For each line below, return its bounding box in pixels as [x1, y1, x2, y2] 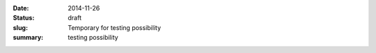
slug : [13, 23, 28, 31]
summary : [13, 33, 44, 42]
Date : [13, 4, 29, 12]
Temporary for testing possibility [68, 23, 162, 31]
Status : [13, 14, 35, 22]
